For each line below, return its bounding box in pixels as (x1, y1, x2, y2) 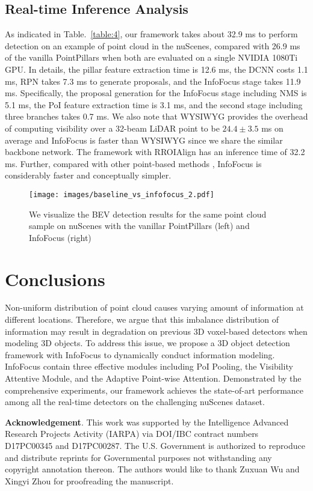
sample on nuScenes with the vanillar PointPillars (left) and (29, 219, 250, 232)
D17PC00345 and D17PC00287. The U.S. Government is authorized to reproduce (5, 439, 305, 452)
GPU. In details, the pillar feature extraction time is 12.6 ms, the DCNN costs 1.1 (5, 63, 308, 75)
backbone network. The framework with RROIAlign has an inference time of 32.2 (5, 145, 305, 158)
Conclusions (5, 266, 105, 291)
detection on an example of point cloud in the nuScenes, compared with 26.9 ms (5, 39, 300, 52)
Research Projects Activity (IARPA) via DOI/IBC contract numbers (5, 427, 259, 440)
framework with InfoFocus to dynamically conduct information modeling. (5, 348, 275, 361)
